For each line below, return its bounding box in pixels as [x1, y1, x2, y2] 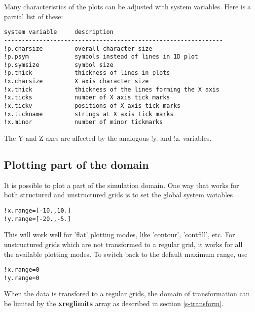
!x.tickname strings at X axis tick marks [4, 110, 174, 118]
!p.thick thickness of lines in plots [4, 69, 170, 77]
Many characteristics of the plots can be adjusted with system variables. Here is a [4, 1, 251, 11]
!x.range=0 [4, 266, 39, 274]
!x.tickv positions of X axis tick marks [4, 102, 181, 110]
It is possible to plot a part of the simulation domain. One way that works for [4, 180, 239, 190]
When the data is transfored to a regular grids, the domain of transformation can [4, 288, 250, 299]
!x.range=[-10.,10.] [4, 207, 72, 215]
